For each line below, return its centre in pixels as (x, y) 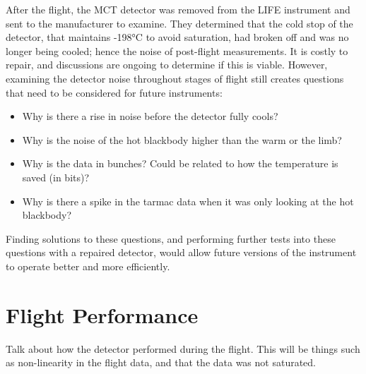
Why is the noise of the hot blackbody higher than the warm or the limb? (182, 139)
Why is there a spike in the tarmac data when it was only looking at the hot (188, 201)
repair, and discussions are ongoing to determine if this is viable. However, (167, 65)
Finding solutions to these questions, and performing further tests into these (171, 238)
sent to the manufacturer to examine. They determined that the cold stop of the (179, 23)
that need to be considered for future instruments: (114, 92)
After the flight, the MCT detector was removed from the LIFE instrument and (178, 9)
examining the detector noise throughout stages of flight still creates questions (175, 78)
